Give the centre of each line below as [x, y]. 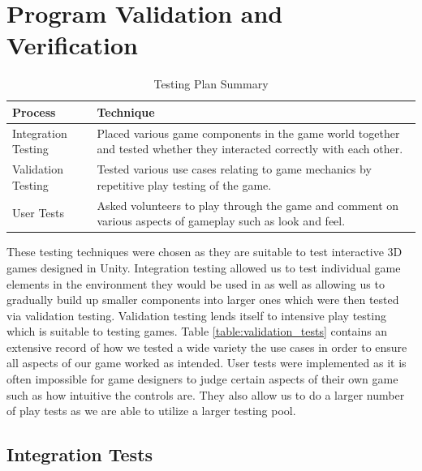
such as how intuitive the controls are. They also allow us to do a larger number [206, 394]
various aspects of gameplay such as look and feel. [221, 221]
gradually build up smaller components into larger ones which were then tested [203, 300]
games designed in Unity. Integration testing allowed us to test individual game [204, 267]
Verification [72, 45]
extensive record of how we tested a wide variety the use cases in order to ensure [207, 347]
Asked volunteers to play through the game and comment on [248, 205]
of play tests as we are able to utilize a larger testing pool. [151, 411]
